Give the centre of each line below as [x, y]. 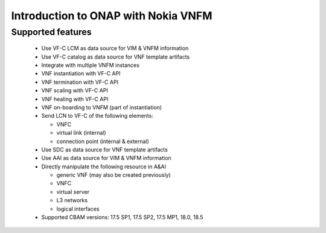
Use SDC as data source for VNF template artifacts [105, 149]
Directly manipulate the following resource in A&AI [104, 167]
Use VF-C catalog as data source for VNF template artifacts [116, 57]
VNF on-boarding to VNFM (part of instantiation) [102, 107]
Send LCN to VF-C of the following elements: [97, 116]
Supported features [51, 32]
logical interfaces [78, 209]
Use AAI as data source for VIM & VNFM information [106, 158]
